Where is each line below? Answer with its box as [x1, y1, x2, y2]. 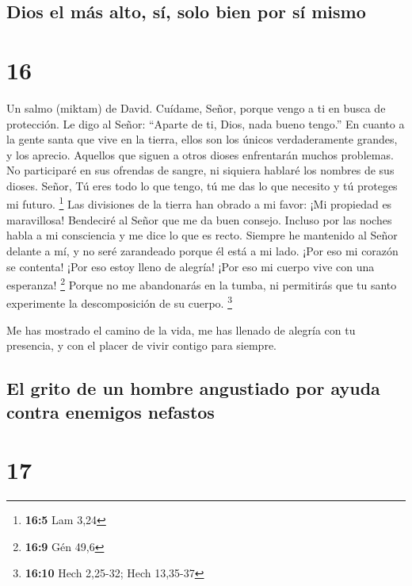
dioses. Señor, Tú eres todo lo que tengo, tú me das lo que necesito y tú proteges [6, 177, 398, 193]
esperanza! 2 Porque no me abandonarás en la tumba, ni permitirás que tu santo [6, 274, 397, 293]
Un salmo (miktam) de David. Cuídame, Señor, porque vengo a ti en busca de [6, 99, 386, 116]
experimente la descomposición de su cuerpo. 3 [6, 293, 232, 311]
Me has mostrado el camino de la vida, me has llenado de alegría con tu [6, 321, 356, 338]
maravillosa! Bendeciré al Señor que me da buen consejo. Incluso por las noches [6, 211, 392, 228]
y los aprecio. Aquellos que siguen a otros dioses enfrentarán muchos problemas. [6, 146, 394, 163]
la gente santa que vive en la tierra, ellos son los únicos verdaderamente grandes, [6, 131, 398, 147]
